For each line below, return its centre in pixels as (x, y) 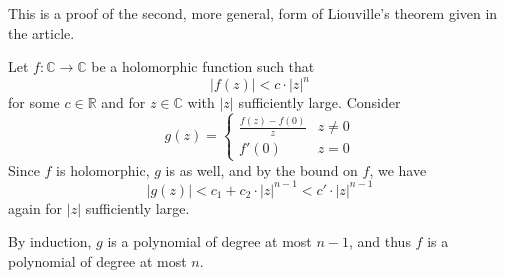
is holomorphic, (103, 169)
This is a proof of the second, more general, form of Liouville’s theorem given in (253, 13)
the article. (41, 32)
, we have (398, 169)
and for (123, 102)
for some (34, 102)
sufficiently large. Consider (319, 102)
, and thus (380, 241)
